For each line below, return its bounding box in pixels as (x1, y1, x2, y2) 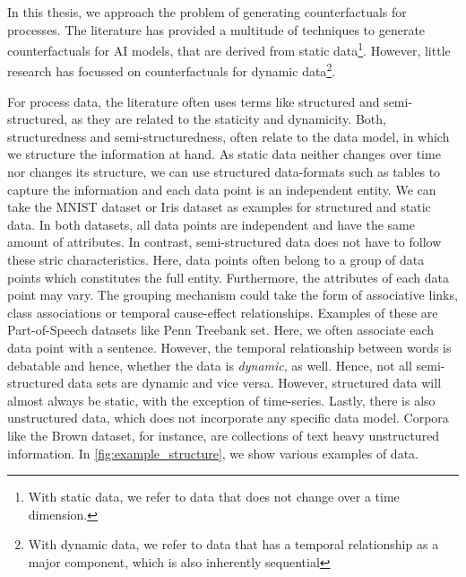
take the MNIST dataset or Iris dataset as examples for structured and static (7, 197, 431, 216)
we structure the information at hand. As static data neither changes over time (7, 144, 441, 163)
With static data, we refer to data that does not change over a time (28, 487, 400, 506)
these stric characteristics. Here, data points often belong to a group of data (7, 250, 425, 269)
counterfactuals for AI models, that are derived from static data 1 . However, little (7, 39, 451, 59)
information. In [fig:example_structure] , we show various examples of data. (7, 443, 419, 462)
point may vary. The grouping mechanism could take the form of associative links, (7, 285, 458, 304)
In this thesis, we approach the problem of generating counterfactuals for (7, 3, 407, 21)
